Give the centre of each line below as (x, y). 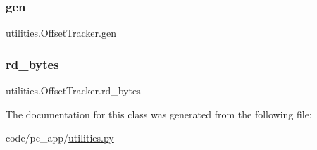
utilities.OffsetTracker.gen (61, 33)
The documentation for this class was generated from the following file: (159, 114)
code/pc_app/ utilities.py (60, 138)
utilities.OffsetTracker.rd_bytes (73, 90)
